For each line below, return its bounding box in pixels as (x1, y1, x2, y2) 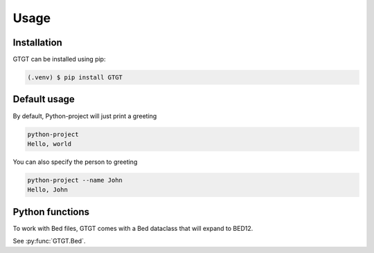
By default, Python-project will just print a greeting (12, 111, 157, 120)
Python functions (12, 206, 90, 218)
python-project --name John (27, 176, 123, 184)
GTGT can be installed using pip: (12, 55, 106, 64)
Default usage (12, 93, 75, 105)
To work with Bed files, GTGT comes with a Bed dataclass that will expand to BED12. (12, 224, 253, 232)
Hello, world (27, 140, 72, 148)
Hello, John (27, 186, 69, 194)
